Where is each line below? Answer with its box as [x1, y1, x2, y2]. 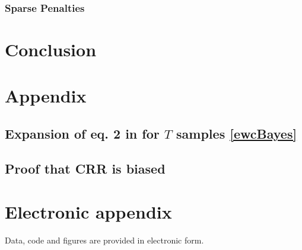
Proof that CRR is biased [5, 159, 166, 177]
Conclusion [5, 37, 97, 62]
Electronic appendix [5, 200, 172, 224]
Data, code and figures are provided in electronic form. [5, 234, 204, 246]
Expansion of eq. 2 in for [5, 124, 160, 142]
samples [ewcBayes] [176, 124, 297, 142]
